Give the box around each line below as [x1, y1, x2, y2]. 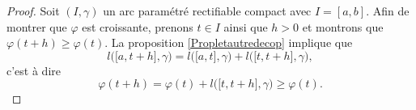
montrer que [6, 18, 67, 35]
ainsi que [223, 18, 268, 35]
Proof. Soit [6, 2, 60, 19]
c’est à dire [6, 61, 61, 78]
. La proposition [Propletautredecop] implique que [104, 34, 353, 51]
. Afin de [366, 2, 410, 19]
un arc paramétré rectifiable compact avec [103, 2, 312, 19]
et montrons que [302, 18, 384, 35]
